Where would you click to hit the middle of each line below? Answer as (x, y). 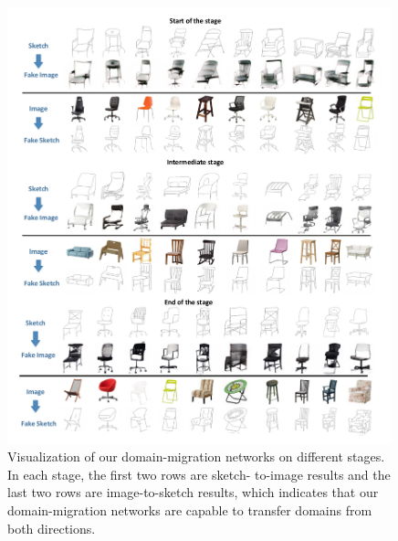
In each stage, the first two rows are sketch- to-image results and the (199, 474)
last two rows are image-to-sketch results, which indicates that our (193, 492)
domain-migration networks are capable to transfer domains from (190, 510)
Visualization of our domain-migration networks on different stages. (196, 456)
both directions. (52, 528)
